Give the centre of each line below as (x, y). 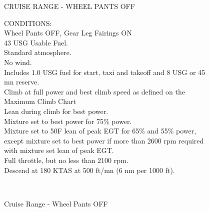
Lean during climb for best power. (56, 111)
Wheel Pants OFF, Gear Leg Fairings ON (68, 33)
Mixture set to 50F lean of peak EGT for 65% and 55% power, (100, 131)
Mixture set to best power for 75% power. (68, 121)
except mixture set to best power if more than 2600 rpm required (104, 140)
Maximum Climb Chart (40, 101)
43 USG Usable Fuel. (36, 42)
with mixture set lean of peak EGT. (59, 150)
